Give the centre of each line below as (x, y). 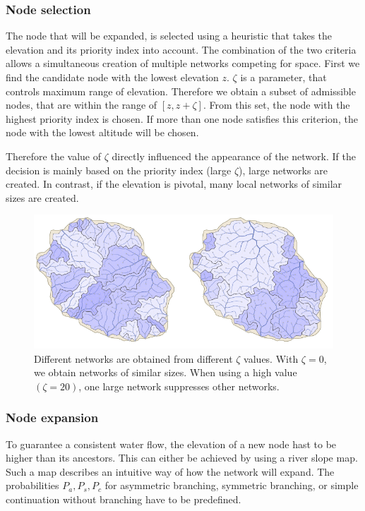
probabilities (32, 485)
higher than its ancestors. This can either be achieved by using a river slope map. (182, 458)
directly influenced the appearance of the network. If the (234, 156)
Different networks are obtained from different (133, 358)
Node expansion (52, 417)
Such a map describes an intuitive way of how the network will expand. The (170, 471)
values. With (271, 358)
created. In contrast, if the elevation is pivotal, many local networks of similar (174, 184)
